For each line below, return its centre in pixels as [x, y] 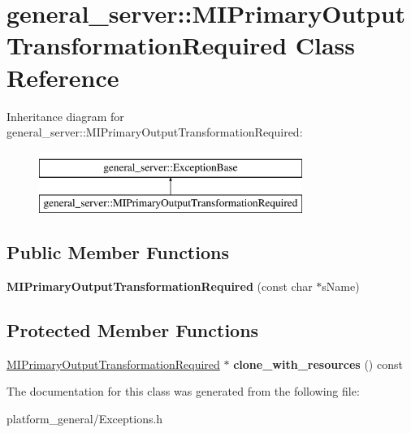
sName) [341, 286]
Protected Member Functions [133, 330]
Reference [63, 77]
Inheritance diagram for [65, 116]
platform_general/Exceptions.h [85, 419]
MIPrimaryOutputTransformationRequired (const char [160, 286]
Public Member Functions [118, 252]
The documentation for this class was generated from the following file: [183, 391]
